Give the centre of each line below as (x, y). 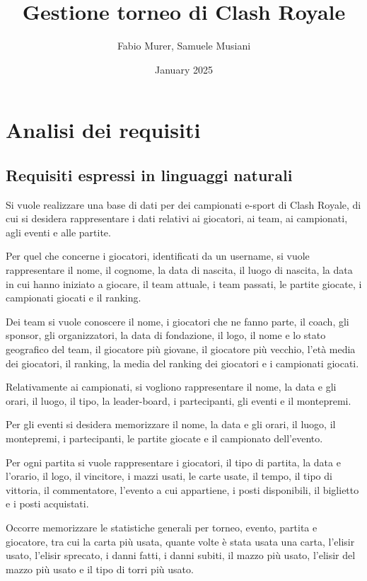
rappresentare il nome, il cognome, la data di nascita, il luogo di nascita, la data (179, 270)
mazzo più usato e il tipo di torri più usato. (100, 569)
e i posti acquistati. (47, 504)
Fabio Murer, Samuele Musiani (184, 46)
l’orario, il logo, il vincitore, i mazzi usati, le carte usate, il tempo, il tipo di (169, 476)
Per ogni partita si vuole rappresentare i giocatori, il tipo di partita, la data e (173, 462)
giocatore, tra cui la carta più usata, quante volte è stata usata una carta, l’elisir (180, 541)
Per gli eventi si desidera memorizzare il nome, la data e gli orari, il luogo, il (171, 424)
